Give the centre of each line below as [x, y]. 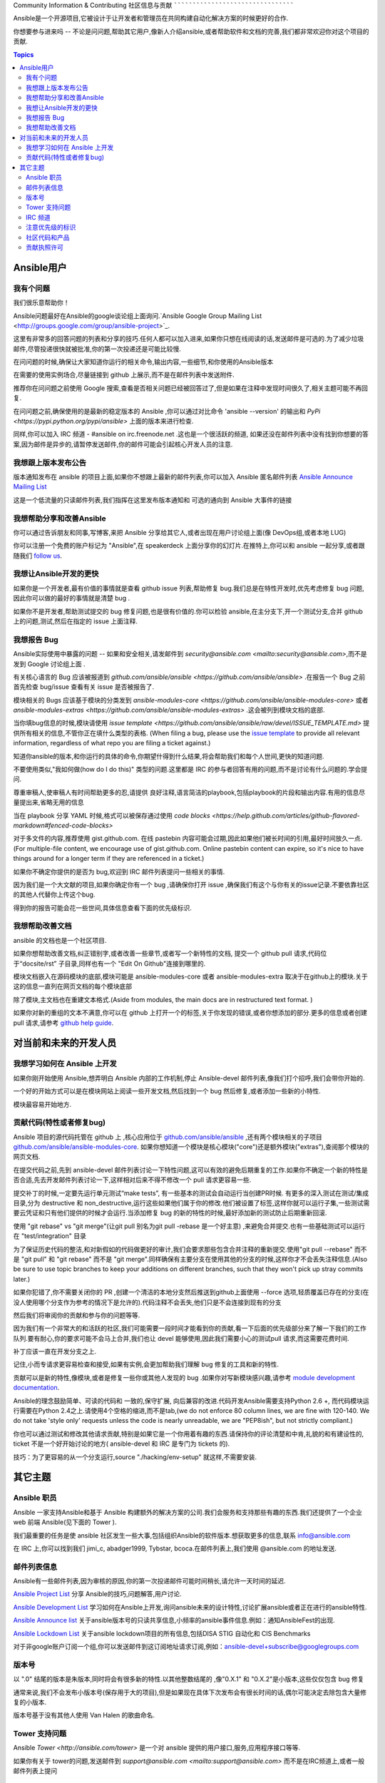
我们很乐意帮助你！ [41, 302]
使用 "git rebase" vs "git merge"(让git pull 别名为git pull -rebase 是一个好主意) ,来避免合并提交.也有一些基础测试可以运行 [189, 1226]
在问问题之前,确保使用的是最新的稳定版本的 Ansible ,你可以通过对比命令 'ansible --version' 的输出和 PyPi [167, 411]
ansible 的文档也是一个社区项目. [60, 940]
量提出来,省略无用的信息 [49, 802]
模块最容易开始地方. [42, 1104]
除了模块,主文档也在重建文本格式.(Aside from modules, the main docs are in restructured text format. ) [163, 999]
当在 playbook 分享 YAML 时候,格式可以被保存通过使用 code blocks [112, 815]
